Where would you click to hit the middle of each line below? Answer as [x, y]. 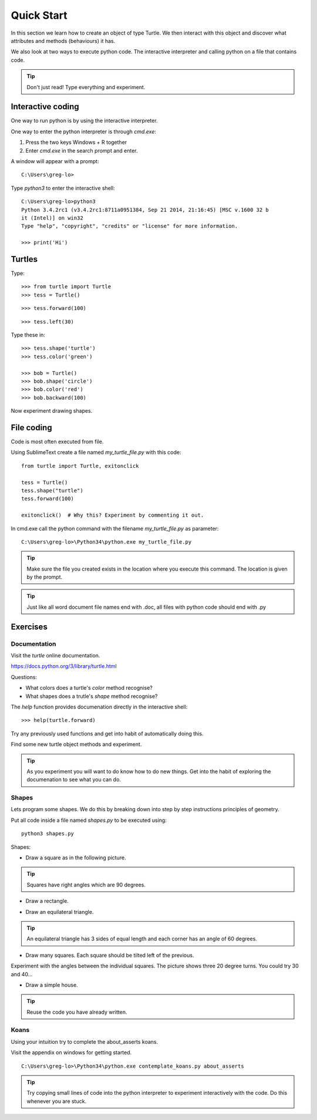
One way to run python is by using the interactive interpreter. [84, 121]
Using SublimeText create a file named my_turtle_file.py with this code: [96, 453]
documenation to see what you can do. [74, 780]
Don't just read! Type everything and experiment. [86, 87]
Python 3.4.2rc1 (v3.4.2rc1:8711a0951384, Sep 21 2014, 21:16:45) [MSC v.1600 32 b [145, 210]
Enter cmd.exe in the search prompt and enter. [82, 150]
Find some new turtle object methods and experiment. [76, 744]
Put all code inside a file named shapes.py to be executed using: [89, 820]
